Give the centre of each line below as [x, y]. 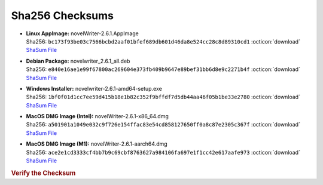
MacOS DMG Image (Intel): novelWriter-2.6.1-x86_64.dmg [97, 116]
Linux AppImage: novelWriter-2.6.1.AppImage [82, 33]
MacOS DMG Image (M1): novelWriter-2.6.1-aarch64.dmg [97, 144]
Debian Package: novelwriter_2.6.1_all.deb [78, 61]
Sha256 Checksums [62, 16]
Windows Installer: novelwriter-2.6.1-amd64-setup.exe [94, 88]
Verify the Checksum [43, 173]
